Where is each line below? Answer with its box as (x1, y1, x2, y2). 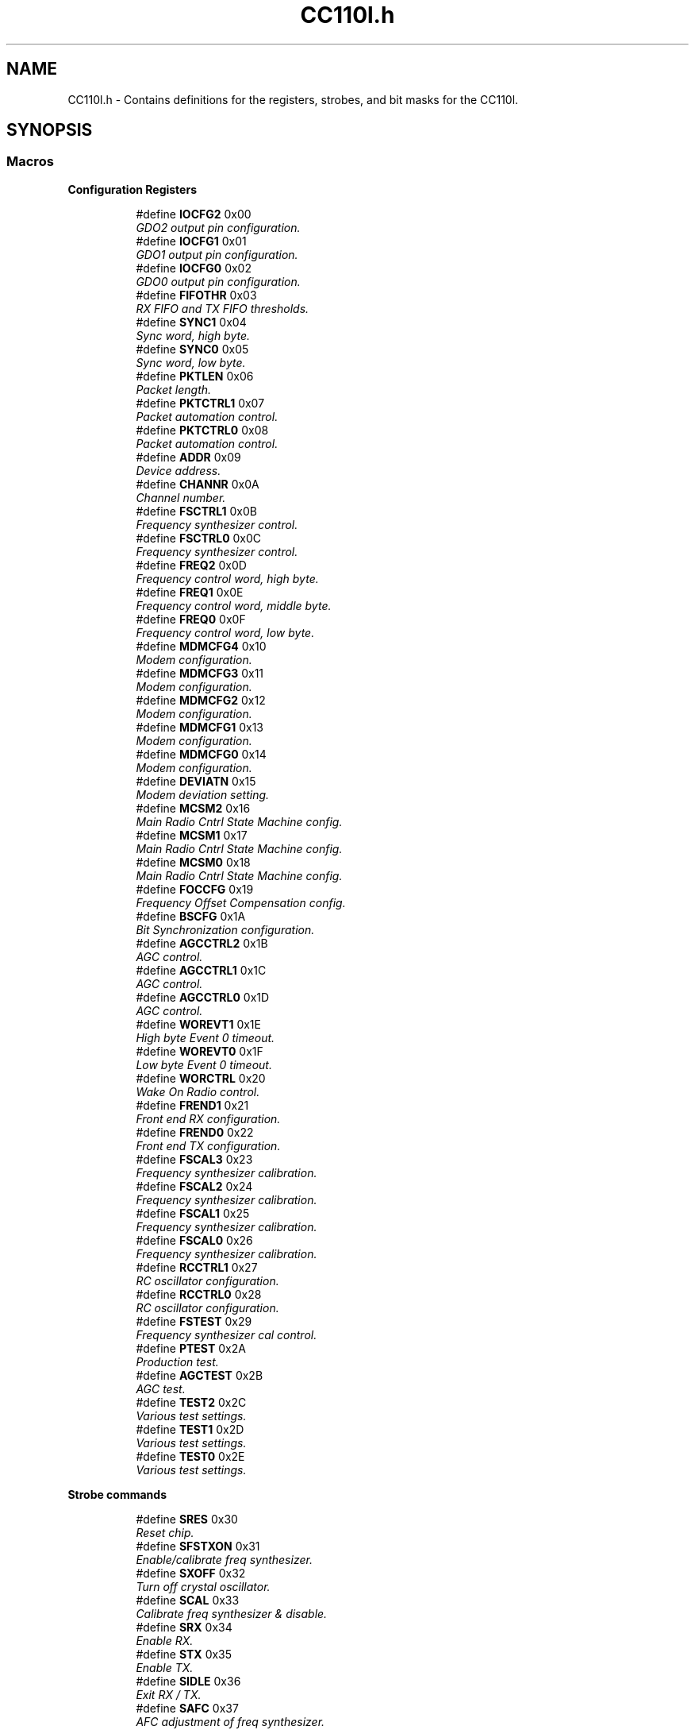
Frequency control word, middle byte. (136, 598, 332, 612)
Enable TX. (136, 1660, 194, 1674)
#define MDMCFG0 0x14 (136, 747, 267, 761)
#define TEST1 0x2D (136, 1422, 244, 1436)
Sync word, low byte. (136, 355, 246, 369)
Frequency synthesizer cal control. (136, 1327, 317, 1342)
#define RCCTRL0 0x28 (136, 1287, 262, 1301)
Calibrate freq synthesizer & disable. (136, 1606, 328, 1620)
